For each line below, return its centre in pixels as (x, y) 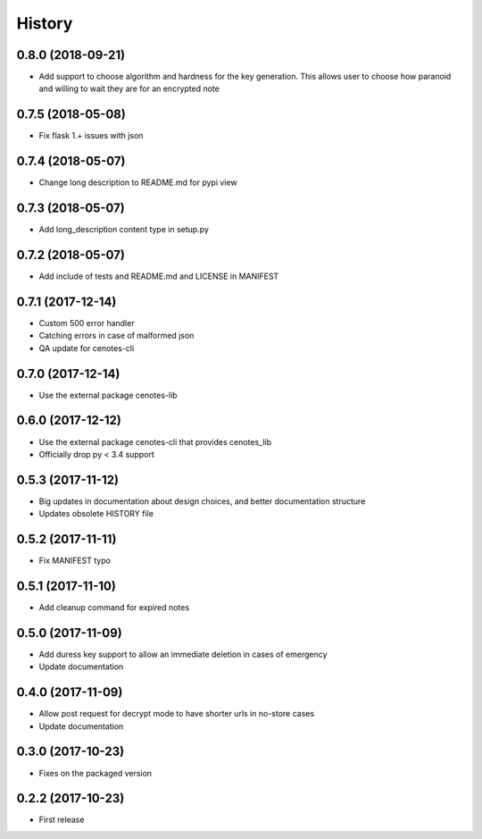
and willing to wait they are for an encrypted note (129, 88)
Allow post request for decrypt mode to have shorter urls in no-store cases (177, 714)
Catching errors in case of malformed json (116, 336)
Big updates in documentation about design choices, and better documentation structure (202, 501)
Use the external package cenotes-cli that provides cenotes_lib (155, 441)
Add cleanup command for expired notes (114, 608)
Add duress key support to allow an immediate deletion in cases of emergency (183, 654)
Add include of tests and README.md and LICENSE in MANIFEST (159, 276)
